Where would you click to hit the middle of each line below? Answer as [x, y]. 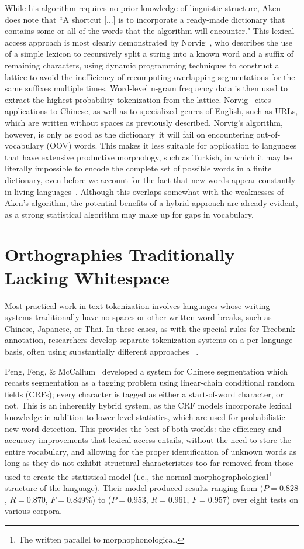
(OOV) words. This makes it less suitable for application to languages [172, 145]
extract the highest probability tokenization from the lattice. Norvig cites [138, 99]
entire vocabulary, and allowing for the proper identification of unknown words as [151, 451]
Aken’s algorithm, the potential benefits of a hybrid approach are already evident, [151, 203]
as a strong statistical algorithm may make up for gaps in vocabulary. [129, 214]
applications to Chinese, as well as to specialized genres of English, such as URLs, [151, 111]
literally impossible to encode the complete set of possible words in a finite [138, 168]
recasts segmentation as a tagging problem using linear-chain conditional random [150, 382]
